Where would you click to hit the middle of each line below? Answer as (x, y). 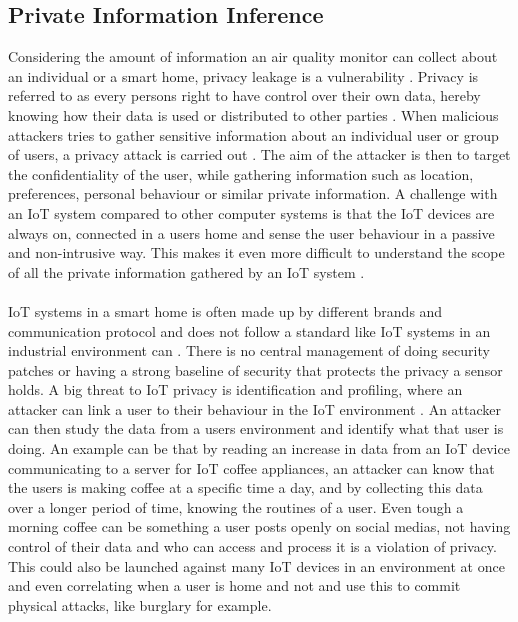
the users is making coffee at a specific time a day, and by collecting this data (245, 487)
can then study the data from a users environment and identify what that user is (256, 428)
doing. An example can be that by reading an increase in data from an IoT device (259, 448)
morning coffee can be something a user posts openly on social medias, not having (259, 526)
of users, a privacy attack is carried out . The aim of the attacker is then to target (259, 154)
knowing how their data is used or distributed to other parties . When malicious (253, 114)
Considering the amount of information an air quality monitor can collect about (253, 56)
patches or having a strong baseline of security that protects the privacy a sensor (255, 369)
